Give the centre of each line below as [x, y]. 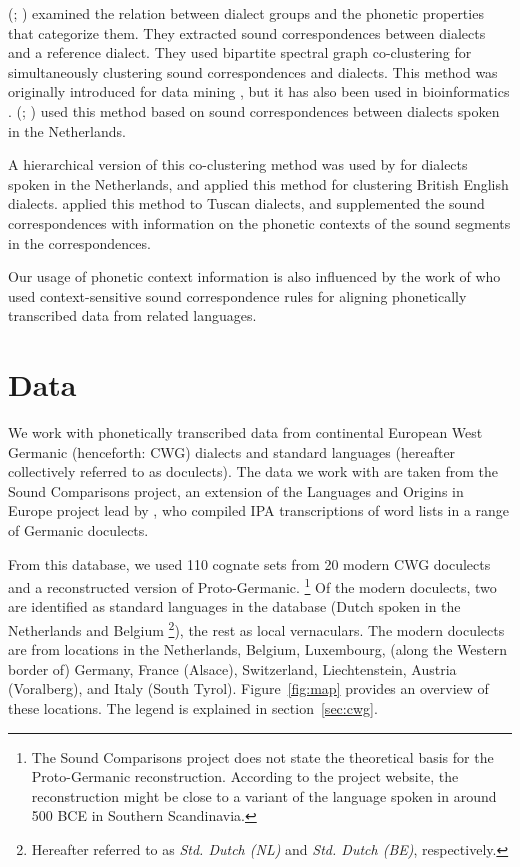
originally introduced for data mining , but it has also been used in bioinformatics [259, 91]
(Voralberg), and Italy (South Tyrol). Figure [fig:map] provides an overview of [248, 688]
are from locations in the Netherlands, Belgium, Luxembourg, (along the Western [257, 649]
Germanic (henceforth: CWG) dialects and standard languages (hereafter [232, 451]
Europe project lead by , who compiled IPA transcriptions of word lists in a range [259, 510]
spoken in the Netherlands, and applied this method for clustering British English [258, 183]
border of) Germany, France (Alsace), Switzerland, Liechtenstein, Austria [232, 668]
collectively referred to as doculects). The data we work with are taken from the [253, 471]
